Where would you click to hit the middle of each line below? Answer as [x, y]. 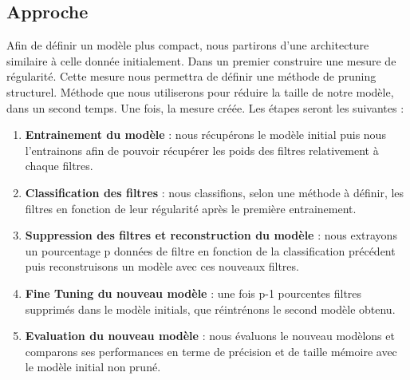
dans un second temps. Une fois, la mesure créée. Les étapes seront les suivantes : [205, 107]
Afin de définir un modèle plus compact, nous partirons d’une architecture [188, 45]
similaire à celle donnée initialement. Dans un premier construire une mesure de [201, 60]
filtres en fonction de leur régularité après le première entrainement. [191, 208]
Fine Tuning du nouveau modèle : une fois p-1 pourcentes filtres [193, 293]
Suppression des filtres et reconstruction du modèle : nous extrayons [211, 235]
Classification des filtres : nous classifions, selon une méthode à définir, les [215, 192]
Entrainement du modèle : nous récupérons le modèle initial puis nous [205, 135]
